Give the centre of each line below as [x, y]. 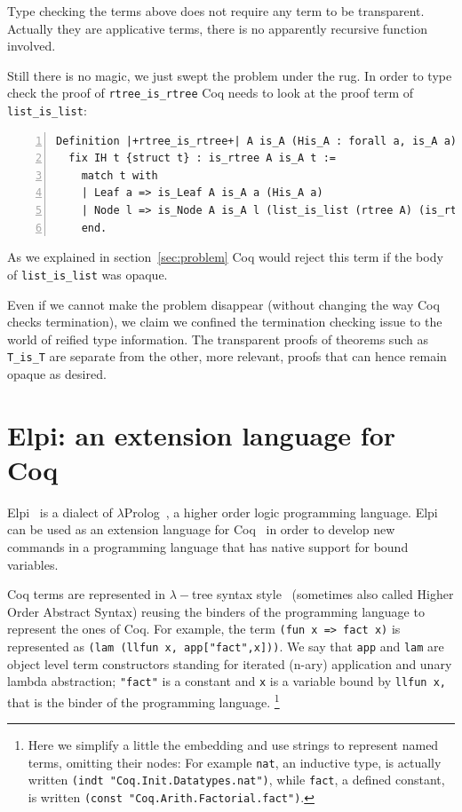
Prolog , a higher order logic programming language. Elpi [281, 512]
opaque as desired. [57, 373]
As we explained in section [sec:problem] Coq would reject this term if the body [225, 257]
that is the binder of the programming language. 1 [143, 700]
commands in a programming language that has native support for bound [208, 547]
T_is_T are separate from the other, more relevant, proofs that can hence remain [227, 356]
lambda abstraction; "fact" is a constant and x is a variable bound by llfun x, [227, 681]
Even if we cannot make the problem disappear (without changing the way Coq [223, 304]
